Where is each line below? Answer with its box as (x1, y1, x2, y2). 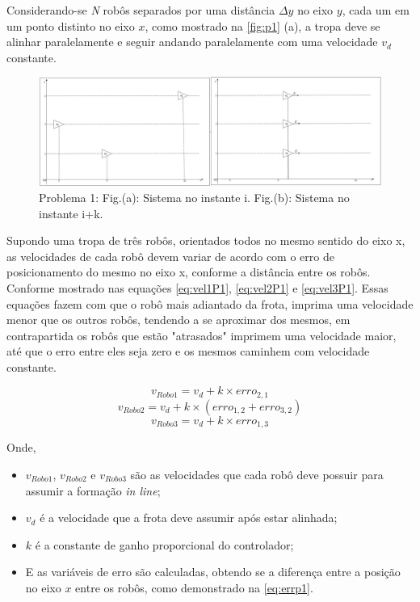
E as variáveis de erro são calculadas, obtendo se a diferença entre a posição (25, 563, 401, 580)
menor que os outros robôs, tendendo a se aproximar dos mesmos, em (6, 311, 351, 328)
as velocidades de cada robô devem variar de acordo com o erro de (6, 247, 334, 264)
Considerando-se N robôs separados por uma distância (6, 2, 275, 18)
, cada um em (342, 2, 409, 18)
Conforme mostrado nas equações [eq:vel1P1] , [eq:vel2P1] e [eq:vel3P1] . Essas (6, 279, 388, 296)
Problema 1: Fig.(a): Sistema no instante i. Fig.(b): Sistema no (39, 188, 350, 205)
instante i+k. (39, 204, 103, 221)
